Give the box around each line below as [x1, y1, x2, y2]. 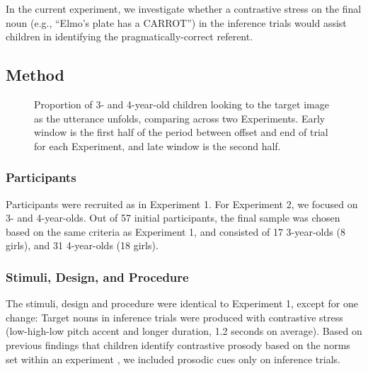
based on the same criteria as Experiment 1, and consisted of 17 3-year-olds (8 [6, 224, 345, 239]
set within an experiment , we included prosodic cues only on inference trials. [6, 351, 340, 366]
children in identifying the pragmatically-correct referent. [6, 29, 253, 44]
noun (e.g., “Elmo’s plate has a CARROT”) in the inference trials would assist [6, 15, 347, 30]
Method [6, 64, 64, 86]
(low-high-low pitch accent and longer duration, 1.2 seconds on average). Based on [6, 324, 362, 338]
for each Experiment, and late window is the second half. [34, 138, 281, 153]
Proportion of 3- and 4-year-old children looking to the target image [34, 96, 329, 111]
